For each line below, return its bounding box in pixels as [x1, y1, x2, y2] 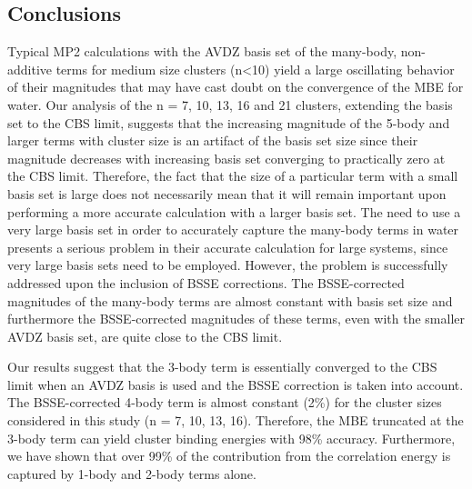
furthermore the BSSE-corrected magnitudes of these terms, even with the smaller [7, 309, 465, 328]
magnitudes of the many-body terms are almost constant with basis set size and [7, 291, 453, 310]
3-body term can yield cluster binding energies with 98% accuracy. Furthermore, [7, 428, 456, 447]
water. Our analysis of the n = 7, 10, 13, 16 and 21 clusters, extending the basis [7, 95, 453, 114]
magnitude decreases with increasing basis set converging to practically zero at [7, 148, 446, 167]
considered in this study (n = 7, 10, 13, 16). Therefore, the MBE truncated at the [7, 411, 464, 430]
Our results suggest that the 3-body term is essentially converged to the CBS [7, 357, 437, 376]
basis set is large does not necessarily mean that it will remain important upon [7, 184, 447, 203]
